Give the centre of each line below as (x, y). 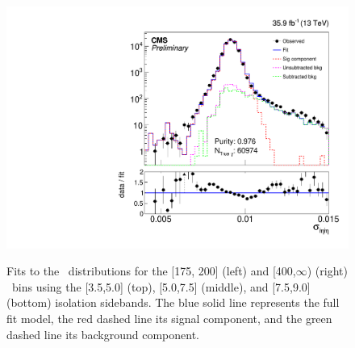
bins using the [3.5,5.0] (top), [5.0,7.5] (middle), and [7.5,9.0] (161, 286)
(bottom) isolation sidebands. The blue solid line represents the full (173, 302)
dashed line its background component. (103, 334)
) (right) (327, 271)
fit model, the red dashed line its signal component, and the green (169, 319)
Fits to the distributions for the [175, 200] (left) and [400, (151, 271)
